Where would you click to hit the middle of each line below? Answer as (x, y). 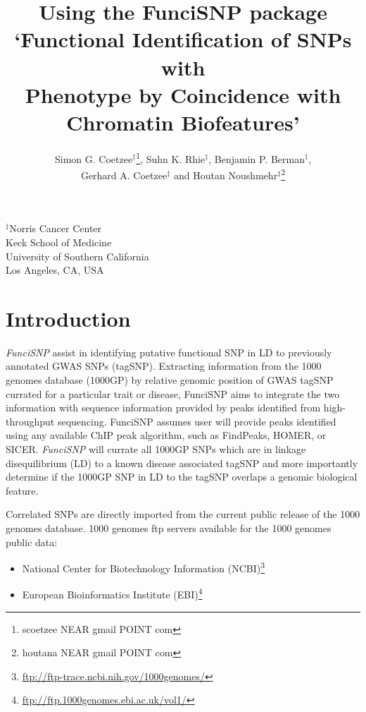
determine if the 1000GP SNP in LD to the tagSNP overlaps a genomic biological (182, 477)
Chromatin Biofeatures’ (183, 122)
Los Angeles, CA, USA (55, 270)
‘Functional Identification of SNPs (183, 39)
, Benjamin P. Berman (257, 158)
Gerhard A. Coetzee (124, 175)
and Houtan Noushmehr (226, 175)
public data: (32, 542)
